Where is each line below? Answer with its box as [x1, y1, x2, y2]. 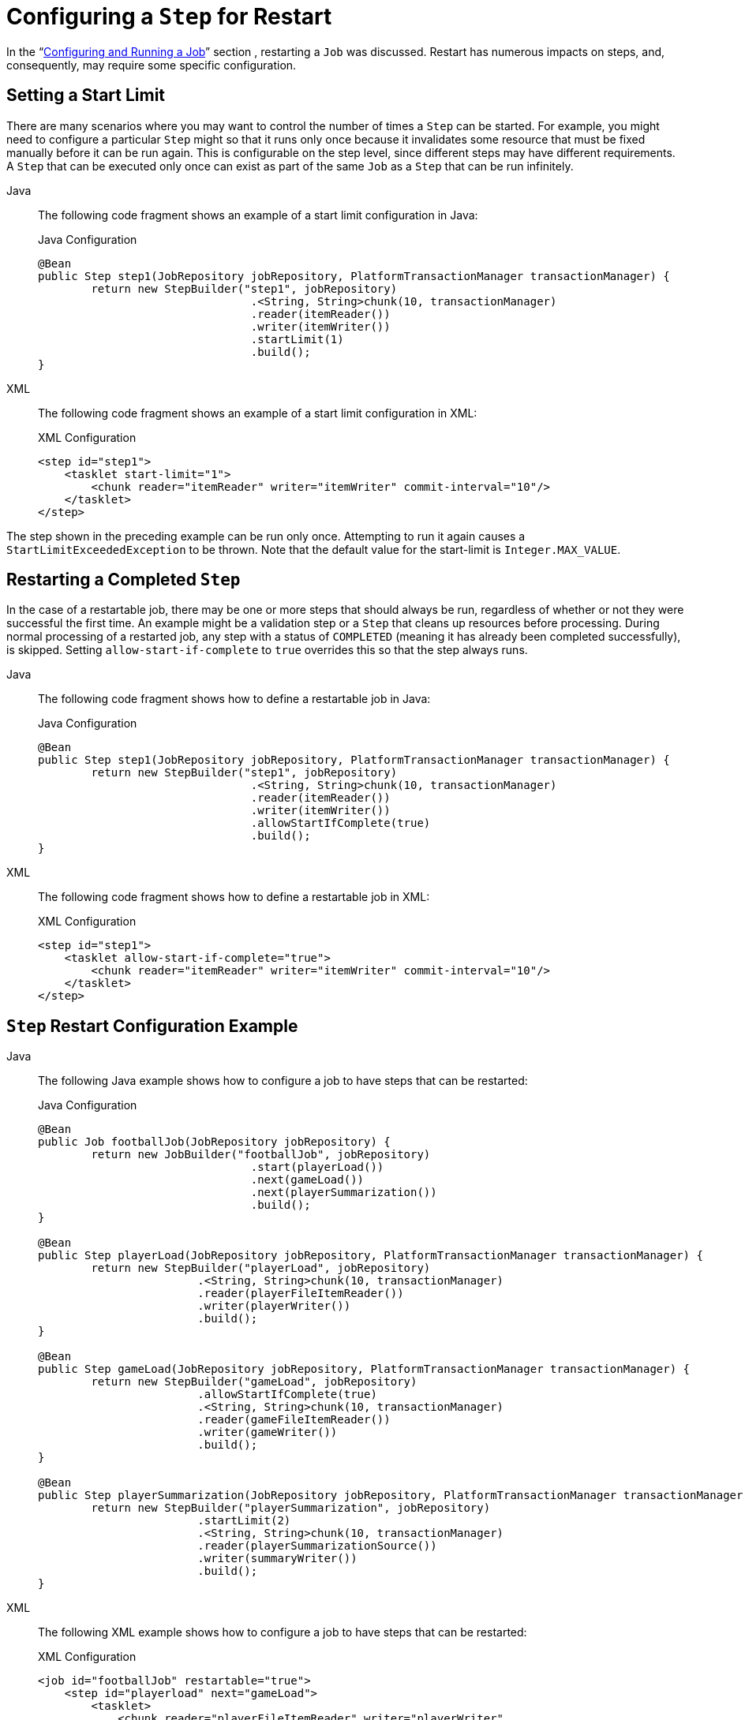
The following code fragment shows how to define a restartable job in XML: [38, 890, 430, 904]
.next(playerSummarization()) [250, 1186, 437, 1199]
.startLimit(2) [197, 1514, 291, 1527]
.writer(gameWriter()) [197, 1426, 338, 1439]
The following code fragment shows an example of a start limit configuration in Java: [38, 208, 478, 222]
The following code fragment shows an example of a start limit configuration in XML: [38, 406, 477, 420]
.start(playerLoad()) [250, 1161, 384, 1174]
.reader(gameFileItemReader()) [197, 1413, 391, 1426]
